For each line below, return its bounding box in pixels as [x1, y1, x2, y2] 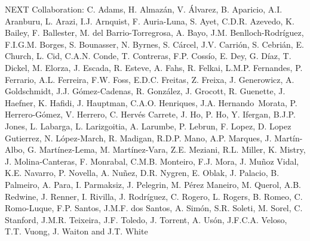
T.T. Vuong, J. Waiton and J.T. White [5, 225, 148, 237]
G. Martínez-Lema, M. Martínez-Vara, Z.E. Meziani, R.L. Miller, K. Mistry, [27, 143, 306, 156]
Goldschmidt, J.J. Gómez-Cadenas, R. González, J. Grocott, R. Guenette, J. [5, 85, 286, 97]
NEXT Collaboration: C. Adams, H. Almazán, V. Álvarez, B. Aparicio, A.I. [5, 3, 283, 15]
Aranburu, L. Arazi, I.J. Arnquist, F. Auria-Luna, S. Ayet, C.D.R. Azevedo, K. [5, 14, 294, 27]
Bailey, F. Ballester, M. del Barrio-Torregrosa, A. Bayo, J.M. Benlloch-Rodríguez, [5, 26, 304, 39]
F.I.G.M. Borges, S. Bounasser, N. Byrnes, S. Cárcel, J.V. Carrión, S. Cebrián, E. [5, 38, 304, 50]
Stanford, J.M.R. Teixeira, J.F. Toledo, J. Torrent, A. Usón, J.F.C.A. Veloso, [5, 213, 287, 225]
